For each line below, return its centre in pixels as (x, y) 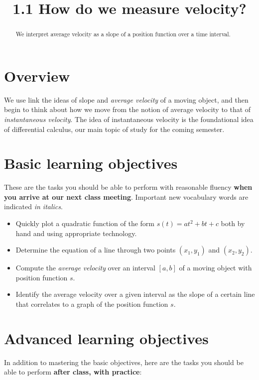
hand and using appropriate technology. (76, 233)
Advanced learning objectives (106, 338)
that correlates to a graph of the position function (92, 304)
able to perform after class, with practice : (73, 372)
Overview (37, 75)
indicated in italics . (33, 206)
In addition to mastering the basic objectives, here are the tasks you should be (124, 362)
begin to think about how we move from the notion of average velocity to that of (128, 109)
